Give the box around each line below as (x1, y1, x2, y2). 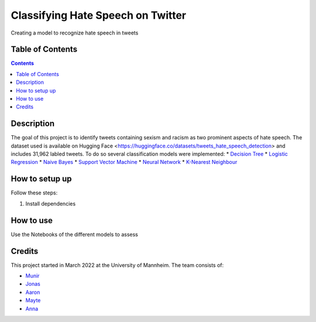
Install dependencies (25, 200, 76, 207)
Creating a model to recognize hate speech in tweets (11, 29, 139, 36)
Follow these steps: (11, 189, 58, 196)
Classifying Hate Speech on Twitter (11, 9, 187, 22)
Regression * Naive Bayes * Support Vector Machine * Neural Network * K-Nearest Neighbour (11, 159, 238, 166)
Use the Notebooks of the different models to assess (11, 231, 139, 238)
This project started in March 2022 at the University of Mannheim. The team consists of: (11, 261, 224, 269)
